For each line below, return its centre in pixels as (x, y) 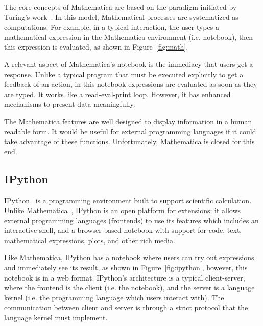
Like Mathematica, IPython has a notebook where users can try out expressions (129, 257)
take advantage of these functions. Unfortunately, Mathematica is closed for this (129, 141)
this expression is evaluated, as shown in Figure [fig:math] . (96, 47)
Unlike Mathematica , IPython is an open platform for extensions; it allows (122, 210)
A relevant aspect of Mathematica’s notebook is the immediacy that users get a (129, 64)
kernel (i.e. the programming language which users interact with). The (114, 297)
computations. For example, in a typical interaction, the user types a (112, 27)
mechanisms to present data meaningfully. (70, 104)
